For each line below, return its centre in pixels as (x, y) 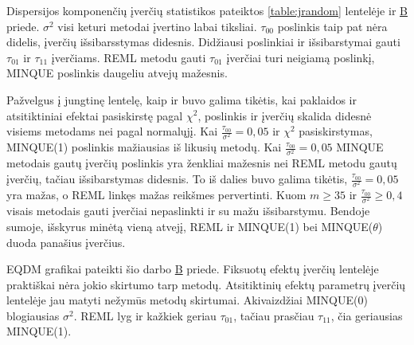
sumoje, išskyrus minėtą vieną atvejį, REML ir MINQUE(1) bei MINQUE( (190, 226)
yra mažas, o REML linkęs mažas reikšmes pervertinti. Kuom (156, 195)
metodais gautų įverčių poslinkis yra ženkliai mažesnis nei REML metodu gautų (202, 163)
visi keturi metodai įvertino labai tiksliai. (157, 26)
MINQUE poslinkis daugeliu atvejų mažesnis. (117, 73)
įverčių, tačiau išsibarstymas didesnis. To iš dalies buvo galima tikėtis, (177, 179)
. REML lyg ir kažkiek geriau (145, 315)
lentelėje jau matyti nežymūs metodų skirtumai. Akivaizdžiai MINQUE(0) (187, 300)
